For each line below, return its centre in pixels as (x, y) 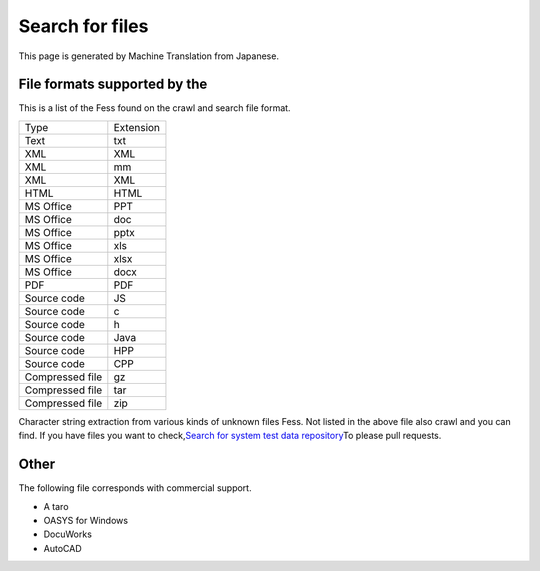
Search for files (83, 26)
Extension (136, 127)
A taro (56, 506)
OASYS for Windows (86, 520)
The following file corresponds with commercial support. (135, 488)
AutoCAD (62, 548)
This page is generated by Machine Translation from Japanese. (149, 56)
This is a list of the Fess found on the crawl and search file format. (154, 108)
